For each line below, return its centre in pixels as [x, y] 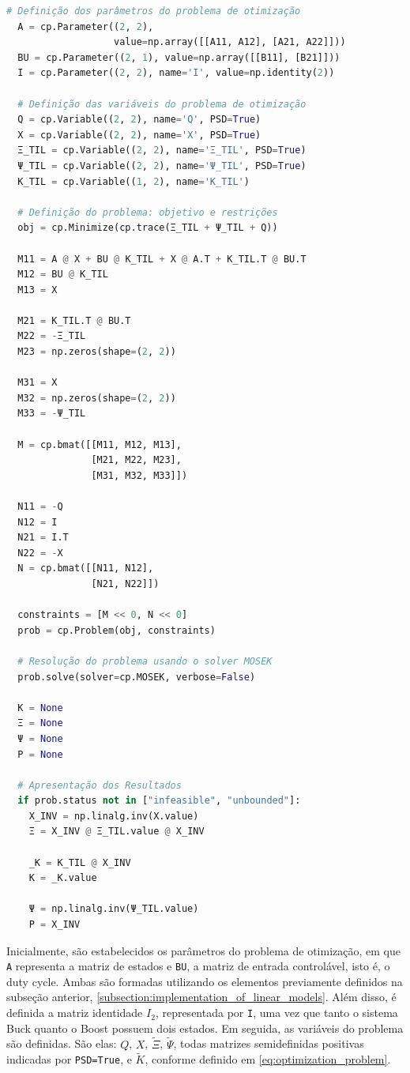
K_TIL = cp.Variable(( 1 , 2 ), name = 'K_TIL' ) [134, 181]
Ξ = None [40, 723]
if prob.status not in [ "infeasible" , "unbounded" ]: [159, 801]
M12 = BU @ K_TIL [63, 275]
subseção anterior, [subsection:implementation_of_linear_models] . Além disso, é [201, 997]
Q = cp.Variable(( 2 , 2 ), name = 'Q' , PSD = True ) [139, 120]
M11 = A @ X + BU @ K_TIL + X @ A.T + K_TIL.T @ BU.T [162, 259]
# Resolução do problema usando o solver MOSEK [145, 661]
